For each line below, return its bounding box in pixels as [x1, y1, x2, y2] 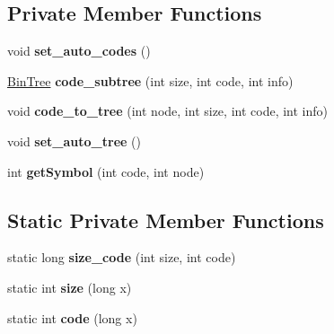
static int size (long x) [7, 277, 132, 296]
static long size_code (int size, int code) [7, 248, 236, 267]
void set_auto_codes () [7, 41, 151, 60]
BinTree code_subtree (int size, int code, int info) [7, 71, 294, 90]
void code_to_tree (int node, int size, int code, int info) [7, 101, 328, 120]
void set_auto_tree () [7, 131, 141, 150]
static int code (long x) [7, 308, 137, 327]
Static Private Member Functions [7, 206, 324, 233]
